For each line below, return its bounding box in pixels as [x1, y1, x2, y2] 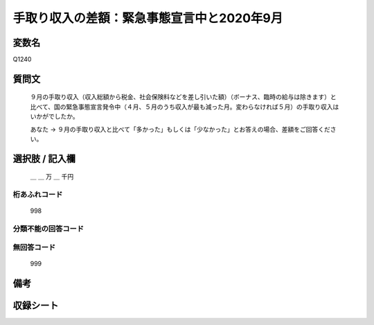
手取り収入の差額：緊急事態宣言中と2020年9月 [12, 10, 283, 26]
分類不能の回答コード [12, 224, 84, 234]
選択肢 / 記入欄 [12, 152, 76, 164]
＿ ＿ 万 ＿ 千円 [30, 173, 74, 181]
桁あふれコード [12, 190, 63, 200]
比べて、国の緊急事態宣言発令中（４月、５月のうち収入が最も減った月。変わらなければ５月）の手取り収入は [30, 103, 339, 111]
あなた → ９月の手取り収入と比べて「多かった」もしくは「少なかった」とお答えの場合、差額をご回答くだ [30, 125, 330, 133]
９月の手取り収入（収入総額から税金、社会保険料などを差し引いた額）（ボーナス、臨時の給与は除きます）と [30, 93, 337, 101]
